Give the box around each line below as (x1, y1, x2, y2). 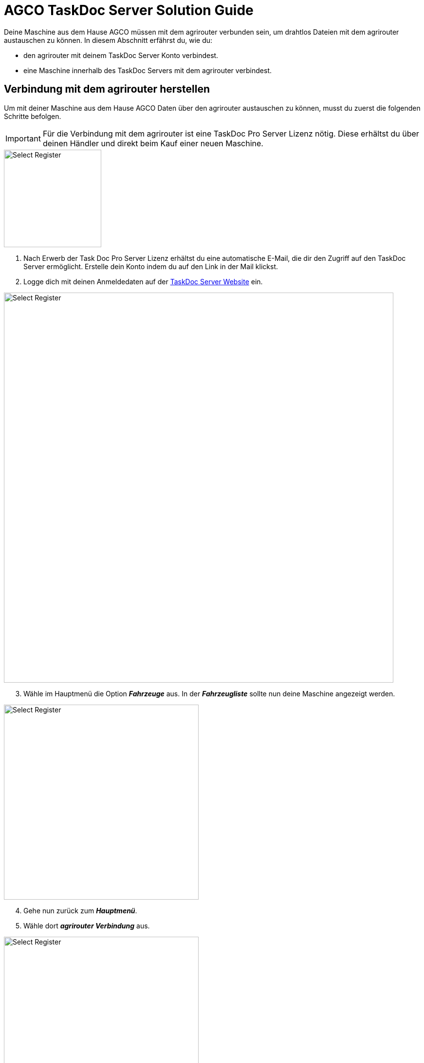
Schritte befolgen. (4, 112, 61, 120)
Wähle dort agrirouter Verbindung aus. (23, 921, 150, 930)
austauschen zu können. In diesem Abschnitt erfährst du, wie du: (4, 36, 213, 44)
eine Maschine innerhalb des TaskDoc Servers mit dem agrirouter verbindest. (23, 66, 272, 75)
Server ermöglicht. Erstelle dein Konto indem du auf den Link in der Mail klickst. (23, 262, 278, 271)
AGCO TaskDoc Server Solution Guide (4, 2, 254, 19)
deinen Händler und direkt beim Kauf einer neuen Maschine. (42, 138, 263, 148)
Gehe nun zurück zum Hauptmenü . (23, 906, 137, 915)
